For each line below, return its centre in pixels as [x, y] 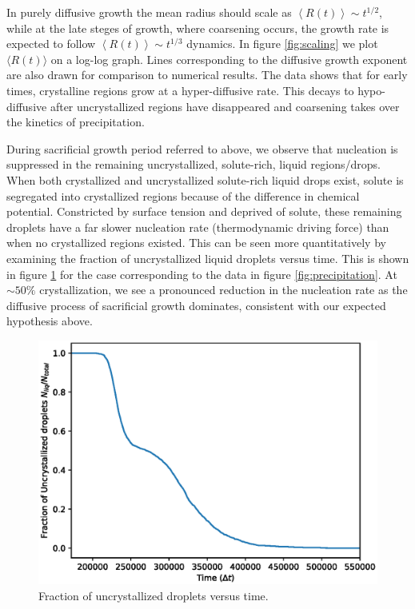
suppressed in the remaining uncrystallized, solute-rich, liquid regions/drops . [194, 164]
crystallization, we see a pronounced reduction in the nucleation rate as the [223, 290]
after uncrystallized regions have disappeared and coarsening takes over [225, 106]
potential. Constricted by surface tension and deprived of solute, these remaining [204, 211]
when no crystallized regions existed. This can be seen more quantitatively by [196, 243]
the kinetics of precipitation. [76, 122]
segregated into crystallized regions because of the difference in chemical [183, 195]
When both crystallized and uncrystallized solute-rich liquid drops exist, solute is [205, 179]
